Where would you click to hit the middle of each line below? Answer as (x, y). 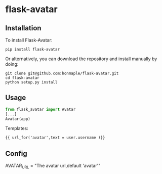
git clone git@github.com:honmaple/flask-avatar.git (62, 73)
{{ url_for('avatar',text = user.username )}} (55, 138)
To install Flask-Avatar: (29, 40)
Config (16, 154)
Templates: (17, 128)
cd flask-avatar (22, 78)
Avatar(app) (18, 119)
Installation (23, 28)
